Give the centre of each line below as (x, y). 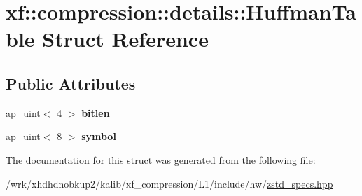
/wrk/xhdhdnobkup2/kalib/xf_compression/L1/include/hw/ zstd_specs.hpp (169, 183)
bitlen (96, 112)
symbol (99, 136)
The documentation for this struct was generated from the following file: (161, 159)
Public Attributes (71, 83)
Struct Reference (125, 39)
